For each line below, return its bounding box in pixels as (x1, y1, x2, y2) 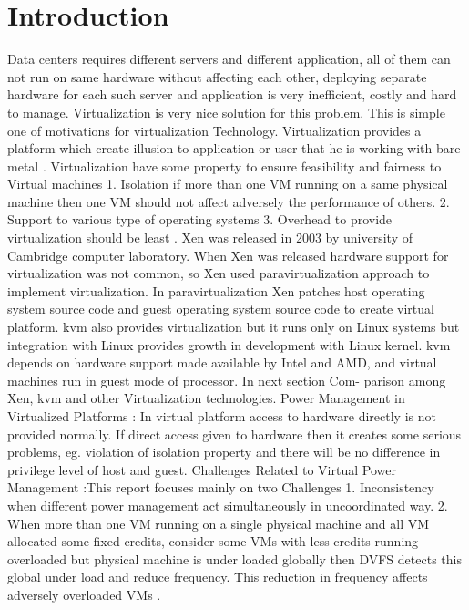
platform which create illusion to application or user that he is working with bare (7, 139, 461, 158)
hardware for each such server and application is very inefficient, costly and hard (7, 85, 457, 104)
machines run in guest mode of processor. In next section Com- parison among (7, 370, 446, 389)
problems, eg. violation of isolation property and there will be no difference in (7, 442, 441, 461)
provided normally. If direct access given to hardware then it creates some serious (7, 424, 462, 443)
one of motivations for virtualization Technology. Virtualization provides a (7, 120, 422, 140)
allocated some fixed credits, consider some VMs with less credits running (7, 532, 419, 551)
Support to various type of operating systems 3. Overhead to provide (7, 210, 393, 229)
